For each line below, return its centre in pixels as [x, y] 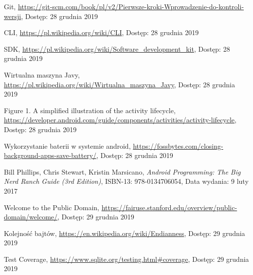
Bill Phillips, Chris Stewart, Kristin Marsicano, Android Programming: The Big [122, 171]
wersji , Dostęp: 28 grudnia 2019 [51, 16]
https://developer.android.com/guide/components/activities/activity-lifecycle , [120, 120]
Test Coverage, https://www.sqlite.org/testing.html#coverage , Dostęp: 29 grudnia [126, 259]
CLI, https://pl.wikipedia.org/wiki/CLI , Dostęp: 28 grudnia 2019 [101, 32]
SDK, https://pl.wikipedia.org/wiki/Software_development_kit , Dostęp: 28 [117, 49]
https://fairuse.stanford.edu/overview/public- [169, 207]
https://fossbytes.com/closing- [178, 146]
